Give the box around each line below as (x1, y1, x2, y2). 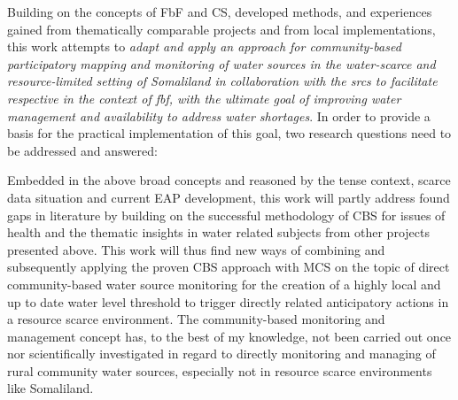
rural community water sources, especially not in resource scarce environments (7, 361, 432, 380)
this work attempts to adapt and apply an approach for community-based (7, 37, 401, 56)
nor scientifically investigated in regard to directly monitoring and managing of (7, 344, 436, 363)
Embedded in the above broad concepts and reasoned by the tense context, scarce (7, 171, 451, 189)
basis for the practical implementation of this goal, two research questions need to (7, 124, 452, 142)
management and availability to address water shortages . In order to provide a (7, 106, 431, 125)
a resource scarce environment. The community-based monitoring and (7, 310, 385, 328)
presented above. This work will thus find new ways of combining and (7, 240, 385, 258)
